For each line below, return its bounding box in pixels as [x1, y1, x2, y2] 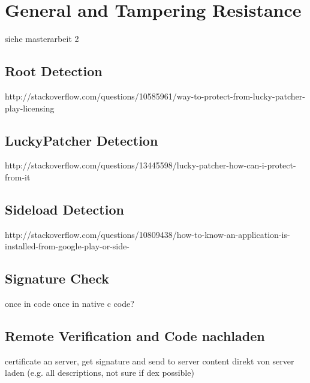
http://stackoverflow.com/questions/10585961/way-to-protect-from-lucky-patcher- [5, 89, 305, 102]
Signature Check [5, 269, 109, 288]
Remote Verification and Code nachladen [5, 327, 265, 345]
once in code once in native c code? [5, 297, 134, 310]
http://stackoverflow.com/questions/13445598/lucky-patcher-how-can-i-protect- [5, 159, 296, 171]
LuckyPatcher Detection [5, 131, 158, 149]
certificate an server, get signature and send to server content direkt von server [5, 354, 294, 367]
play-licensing [5, 101, 55, 114]
